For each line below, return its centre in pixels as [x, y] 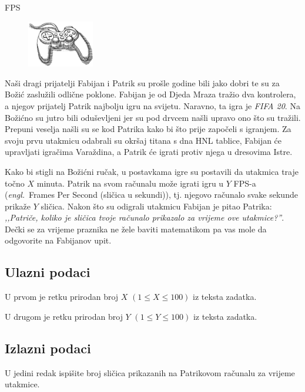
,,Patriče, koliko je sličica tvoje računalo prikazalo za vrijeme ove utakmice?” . [145, 217]
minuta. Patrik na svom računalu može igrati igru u [130, 183]
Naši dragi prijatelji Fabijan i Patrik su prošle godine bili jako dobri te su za [142, 82]
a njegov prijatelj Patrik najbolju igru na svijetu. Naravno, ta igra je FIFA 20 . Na [152, 105]
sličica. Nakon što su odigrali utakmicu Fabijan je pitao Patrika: [156, 206]
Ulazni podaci [48, 272]
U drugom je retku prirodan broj [64, 316]
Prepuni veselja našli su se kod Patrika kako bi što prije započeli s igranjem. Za [148, 129]
